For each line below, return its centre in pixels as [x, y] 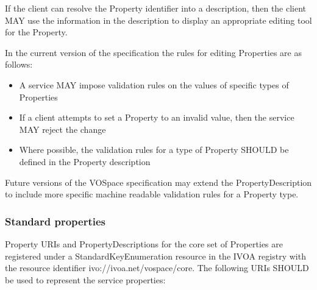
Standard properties [55, 221]
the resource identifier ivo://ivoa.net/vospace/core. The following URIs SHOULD [157, 268]
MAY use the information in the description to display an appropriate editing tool [158, 20]
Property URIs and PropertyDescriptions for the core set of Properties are [144, 243]
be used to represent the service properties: [85, 279]
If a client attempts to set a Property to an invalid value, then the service [157, 117]
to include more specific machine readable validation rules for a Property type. [152, 194]
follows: [19, 64]
